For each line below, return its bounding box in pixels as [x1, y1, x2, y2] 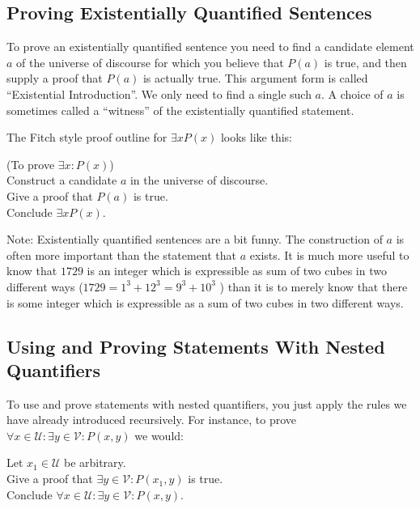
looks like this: [220, 129, 292, 146]
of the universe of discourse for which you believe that [16, 53, 284, 70]
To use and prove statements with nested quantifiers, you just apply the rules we [6, 395, 407, 412]
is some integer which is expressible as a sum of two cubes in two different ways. [6, 294, 404, 311]
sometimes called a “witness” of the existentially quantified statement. [6, 101, 354, 118]
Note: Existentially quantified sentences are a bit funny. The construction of [6, 231, 383, 248]
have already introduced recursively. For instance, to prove [6, 411, 296, 428]
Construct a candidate [6, 172, 117, 189]
